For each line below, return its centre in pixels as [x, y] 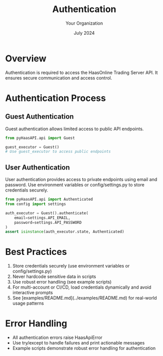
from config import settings [36, 204]
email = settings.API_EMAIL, [42, 218]
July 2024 [84, 33]
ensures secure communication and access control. [59, 78]
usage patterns [28, 303]
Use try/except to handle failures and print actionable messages [78, 343]
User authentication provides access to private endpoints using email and [81, 180]
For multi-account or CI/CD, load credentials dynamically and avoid [82, 287]
